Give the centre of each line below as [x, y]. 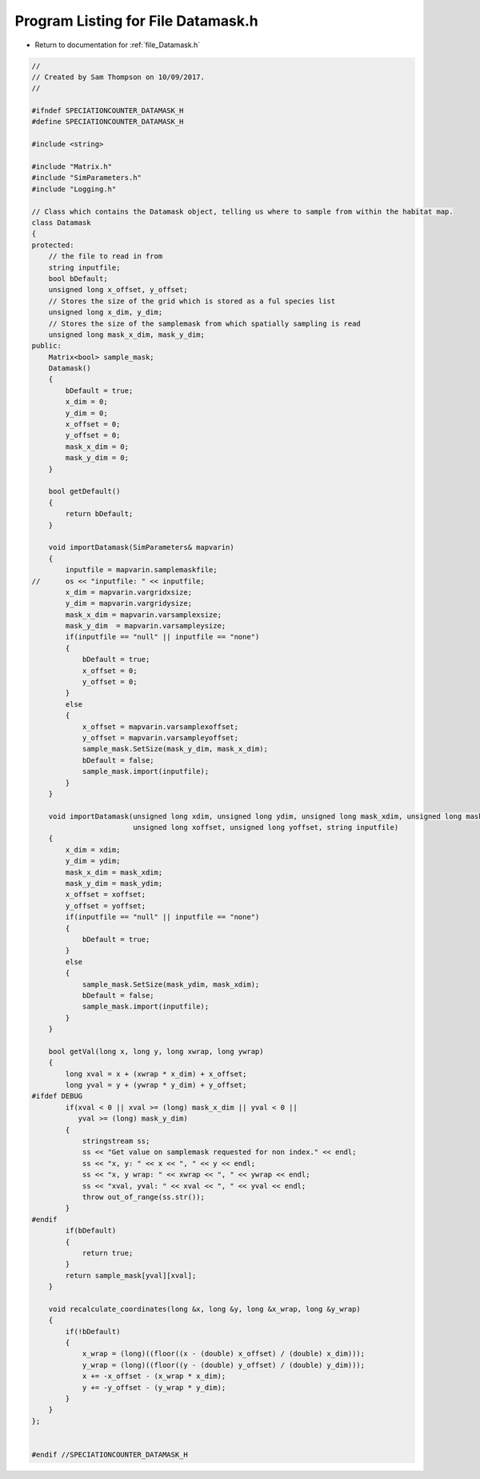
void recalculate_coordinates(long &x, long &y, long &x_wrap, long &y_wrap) [205, 1309]
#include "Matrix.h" [72, 167]
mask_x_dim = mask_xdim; [114, 872]
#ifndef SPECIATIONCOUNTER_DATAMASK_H [108, 111]
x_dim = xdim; [93, 850]
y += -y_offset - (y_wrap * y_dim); [154, 1387]
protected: [53, 245]
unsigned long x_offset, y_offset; [118, 290]
